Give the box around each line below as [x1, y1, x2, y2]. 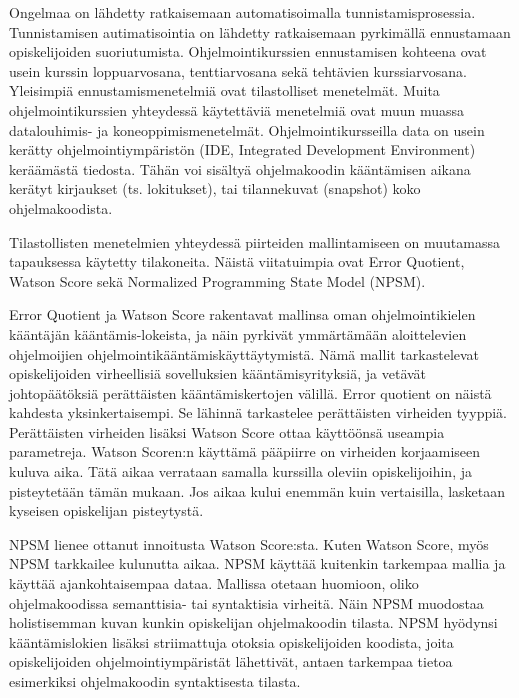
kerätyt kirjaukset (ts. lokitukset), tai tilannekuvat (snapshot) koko [9, 178, 421, 199]
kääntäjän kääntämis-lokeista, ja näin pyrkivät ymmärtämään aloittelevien [9, 323, 467, 344]
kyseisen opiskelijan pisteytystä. [9, 500, 204, 521]
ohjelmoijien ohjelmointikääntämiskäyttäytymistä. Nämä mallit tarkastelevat [9, 343, 480, 364]
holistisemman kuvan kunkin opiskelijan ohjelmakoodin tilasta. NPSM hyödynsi [9, 612, 498, 633]
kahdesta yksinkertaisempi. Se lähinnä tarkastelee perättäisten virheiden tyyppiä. [9, 402, 507, 423]
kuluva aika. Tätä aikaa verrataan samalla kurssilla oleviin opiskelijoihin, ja [9, 461, 472, 482]
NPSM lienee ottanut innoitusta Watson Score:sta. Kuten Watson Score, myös [9, 533, 489, 554]
